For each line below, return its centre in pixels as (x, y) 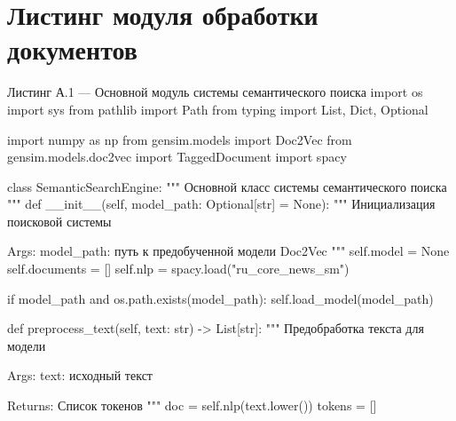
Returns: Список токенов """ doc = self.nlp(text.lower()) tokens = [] (192, 405)
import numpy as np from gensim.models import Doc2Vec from (180, 139)
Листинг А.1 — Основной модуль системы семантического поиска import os (215, 92)
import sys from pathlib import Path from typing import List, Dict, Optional (218, 109)
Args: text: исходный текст (80, 375)
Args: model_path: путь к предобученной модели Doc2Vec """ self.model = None (228, 251)
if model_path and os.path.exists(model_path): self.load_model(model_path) (220, 298)
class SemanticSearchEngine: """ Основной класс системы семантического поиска (227, 186)
